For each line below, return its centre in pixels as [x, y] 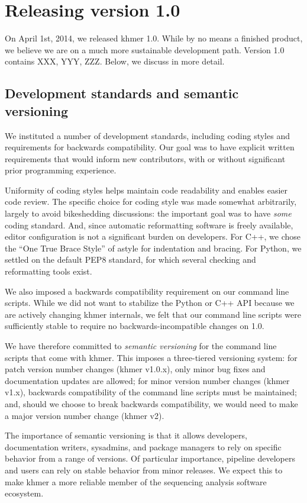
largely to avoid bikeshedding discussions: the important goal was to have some [148, 213]
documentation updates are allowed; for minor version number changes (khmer [147, 380]
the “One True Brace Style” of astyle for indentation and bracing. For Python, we [153, 248]
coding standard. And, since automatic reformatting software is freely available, [149, 225]
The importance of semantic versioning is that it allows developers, [126, 435]
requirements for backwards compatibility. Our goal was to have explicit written [150, 147]
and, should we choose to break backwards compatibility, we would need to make [151, 403]
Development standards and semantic [122, 93]
